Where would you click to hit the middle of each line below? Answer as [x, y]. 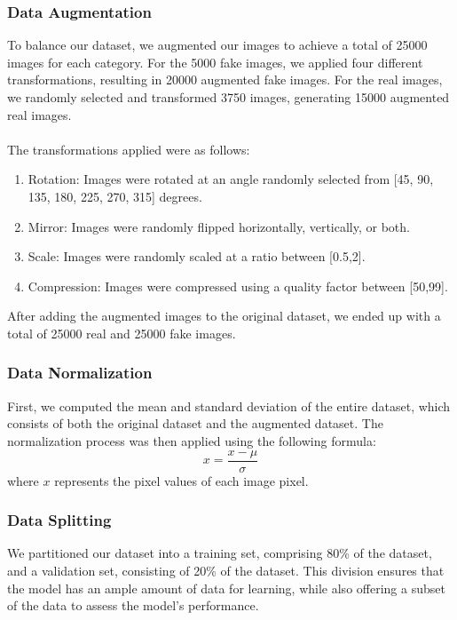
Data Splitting [59, 520]
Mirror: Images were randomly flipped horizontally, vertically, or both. [219, 226]
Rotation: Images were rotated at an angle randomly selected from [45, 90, [231, 179]
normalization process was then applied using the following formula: [192, 440]
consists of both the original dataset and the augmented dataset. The [195, 423]
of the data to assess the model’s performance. [133, 605]
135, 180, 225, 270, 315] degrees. [115, 196]
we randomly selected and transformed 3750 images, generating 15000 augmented [228, 97]
